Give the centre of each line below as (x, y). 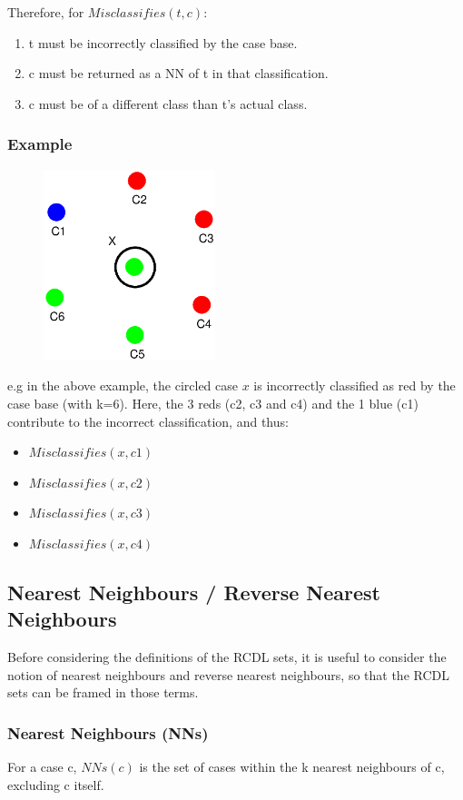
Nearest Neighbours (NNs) (108, 732)
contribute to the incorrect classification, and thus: (148, 421)
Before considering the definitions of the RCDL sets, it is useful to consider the (227, 657)
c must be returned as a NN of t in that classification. (178, 73)
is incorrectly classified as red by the (355, 385)
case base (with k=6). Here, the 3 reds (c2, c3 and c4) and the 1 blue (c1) (213, 404)
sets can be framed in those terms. (103, 692)
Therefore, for (46, 12)
